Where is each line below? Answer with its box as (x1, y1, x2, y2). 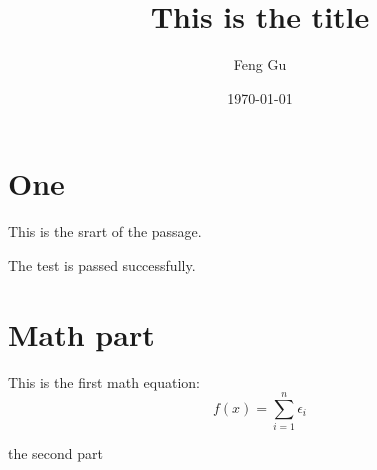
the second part (8, 443, 104, 464)
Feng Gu (233, 54, 287, 75)
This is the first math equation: (8, 371, 200, 392)
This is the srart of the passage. (8, 221, 202, 242)
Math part (8, 313, 155, 354)
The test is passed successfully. (8, 254, 196, 275)
